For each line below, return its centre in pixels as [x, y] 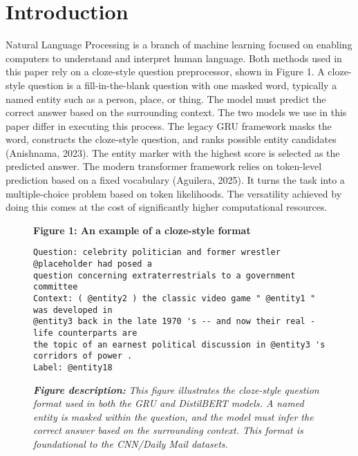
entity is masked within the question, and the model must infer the [173, 416]
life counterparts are [85, 333]
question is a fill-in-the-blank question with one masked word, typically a [182, 85]
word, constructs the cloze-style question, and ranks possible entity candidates [171, 139]
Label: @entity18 [73, 368]
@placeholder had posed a [93, 264]
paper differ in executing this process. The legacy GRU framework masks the [169, 125]
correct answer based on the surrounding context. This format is [168, 430]
